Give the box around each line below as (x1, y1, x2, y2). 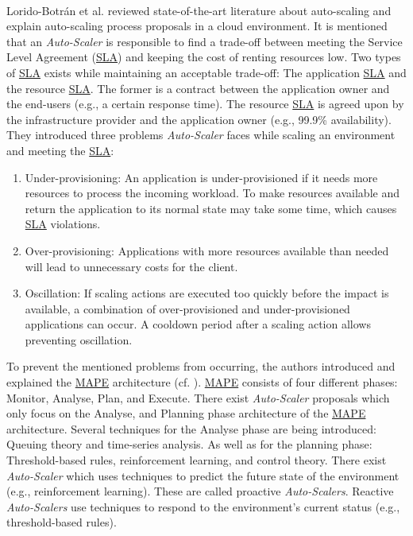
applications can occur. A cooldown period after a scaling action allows (25, 316, 371, 332)
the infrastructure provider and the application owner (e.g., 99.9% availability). (6, 111, 392, 127)
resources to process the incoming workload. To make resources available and (25, 184, 399, 201)
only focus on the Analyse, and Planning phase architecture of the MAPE (6, 405, 366, 421)
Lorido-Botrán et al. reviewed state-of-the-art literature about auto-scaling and (6, 2, 392, 18)
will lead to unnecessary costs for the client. (25, 258, 238, 274)
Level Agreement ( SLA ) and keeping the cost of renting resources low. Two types (6, 49, 401, 65)
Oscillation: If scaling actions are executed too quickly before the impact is (25, 285, 389, 301)
